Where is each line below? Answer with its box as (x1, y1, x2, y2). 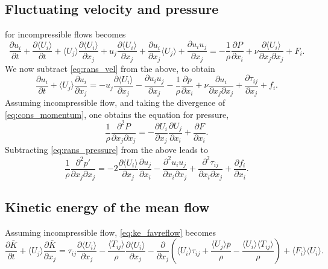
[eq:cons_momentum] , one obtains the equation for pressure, (5, 108, 229, 120)
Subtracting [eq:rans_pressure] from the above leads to (5, 143, 208, 156)
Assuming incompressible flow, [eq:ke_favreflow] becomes (5, 225, 216, 238)
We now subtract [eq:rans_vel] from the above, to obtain (5, 62, 215, 74)
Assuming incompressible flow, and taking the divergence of (5, 96, 225, 109)
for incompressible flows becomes (5, 28, 126, 41)
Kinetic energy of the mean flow (5, 197, 210, 216)
